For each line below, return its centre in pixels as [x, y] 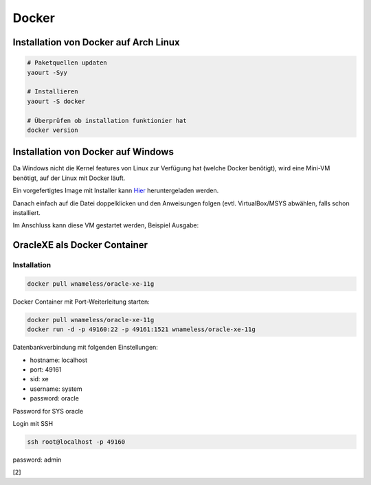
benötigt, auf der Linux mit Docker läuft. [69, 178]
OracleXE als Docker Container [80, 245]
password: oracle [54, 398]
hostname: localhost [58, 360]
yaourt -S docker [56, 101]
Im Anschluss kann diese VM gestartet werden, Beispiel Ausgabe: [106, 225]
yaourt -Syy [47, 72]
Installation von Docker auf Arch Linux [96, 42]
